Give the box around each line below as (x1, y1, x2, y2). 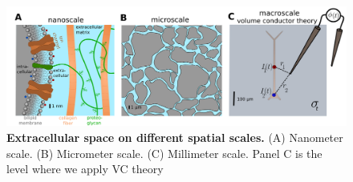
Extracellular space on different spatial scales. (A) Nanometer (6, 129, 343, 146)
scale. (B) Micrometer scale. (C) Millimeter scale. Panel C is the (6, 144, 323, 161)
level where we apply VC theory (6, 160, 164, 177)
